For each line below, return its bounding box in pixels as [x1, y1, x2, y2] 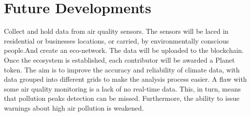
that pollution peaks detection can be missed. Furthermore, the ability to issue [4, 93, 240, 103]
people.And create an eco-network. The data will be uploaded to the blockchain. [4, 45, 244, 55]
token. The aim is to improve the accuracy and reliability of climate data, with [4, 64, 240, 74]
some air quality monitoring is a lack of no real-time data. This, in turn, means [4, 83, 241, 93]
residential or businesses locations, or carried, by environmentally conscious [4, 35, 229, 46]
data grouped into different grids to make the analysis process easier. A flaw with [4, 74, 247, 84]
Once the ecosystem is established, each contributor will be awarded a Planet [4, 54, 235, 65]
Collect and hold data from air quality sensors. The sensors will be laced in [4, 26, 229, 36]
